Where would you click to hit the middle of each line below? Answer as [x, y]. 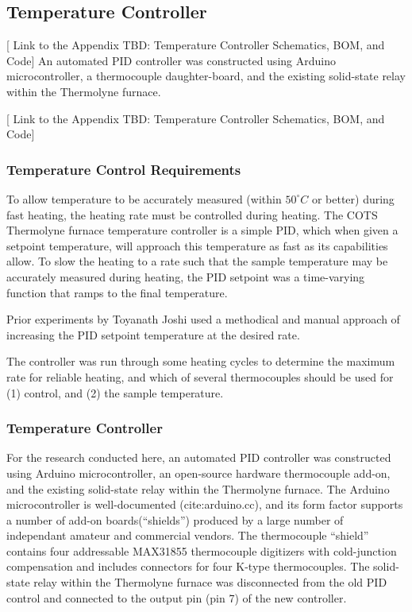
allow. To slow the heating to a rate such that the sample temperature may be [197, 261]
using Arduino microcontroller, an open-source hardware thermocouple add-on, [198, 473]
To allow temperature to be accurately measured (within [144, 198]
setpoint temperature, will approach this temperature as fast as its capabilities [197, 245]
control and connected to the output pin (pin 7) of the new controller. [177, 597]
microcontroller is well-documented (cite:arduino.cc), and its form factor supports [205, 504]
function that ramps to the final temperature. [117, 292]
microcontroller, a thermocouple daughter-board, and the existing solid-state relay [206, 76]
